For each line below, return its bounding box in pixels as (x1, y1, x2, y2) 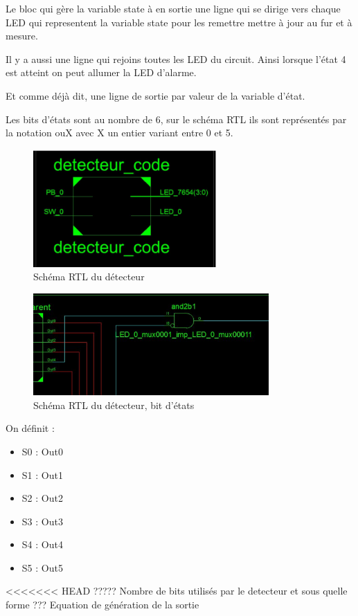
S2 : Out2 (21, 491, 63, 505)
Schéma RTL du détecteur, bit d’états (33, 397, 195, 412)
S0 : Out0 (21, 444, 63, 458)
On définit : (6, 421, 55, 435)
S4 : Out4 (21, 537, 63, 552)
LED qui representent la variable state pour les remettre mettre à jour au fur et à (6, 15, 352, 29)
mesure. (6, 28, 38, 43)
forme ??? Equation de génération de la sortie (6, 597, 199, 612)
